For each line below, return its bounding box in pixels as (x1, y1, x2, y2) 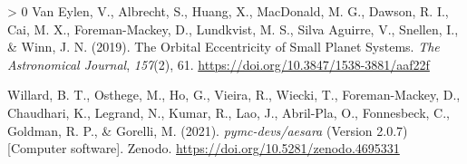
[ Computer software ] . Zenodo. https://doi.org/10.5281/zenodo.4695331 (7, 139, 400, 158)
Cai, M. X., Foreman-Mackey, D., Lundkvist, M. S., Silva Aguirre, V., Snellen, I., (7, 19, 459, 38)
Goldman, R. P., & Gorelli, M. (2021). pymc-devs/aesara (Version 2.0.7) (7, 121, 408, 140)
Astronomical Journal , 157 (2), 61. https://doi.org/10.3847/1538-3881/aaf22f (7, 54, 430, 73)
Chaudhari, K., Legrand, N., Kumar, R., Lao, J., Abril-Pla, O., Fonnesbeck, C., (7, 102, 450, 121)
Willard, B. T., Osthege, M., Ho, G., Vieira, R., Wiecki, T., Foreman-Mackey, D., (7, 85, 461, 104)
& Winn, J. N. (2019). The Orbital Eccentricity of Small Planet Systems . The (7, 37, 440, 56)
